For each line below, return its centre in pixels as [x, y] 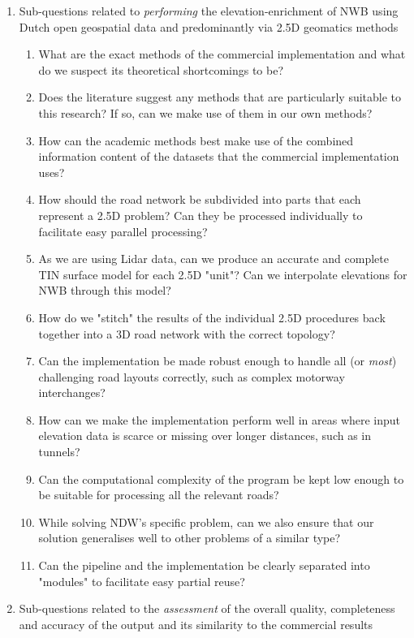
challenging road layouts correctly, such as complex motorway [192, 376]
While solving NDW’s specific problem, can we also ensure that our [206, 522]
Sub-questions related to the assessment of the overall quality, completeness [207, 608]
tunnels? [59, 452]
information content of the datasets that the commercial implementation [219, 156]
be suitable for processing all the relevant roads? [159, 495]
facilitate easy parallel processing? [123, 231]
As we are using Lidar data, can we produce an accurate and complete [213, 259]
